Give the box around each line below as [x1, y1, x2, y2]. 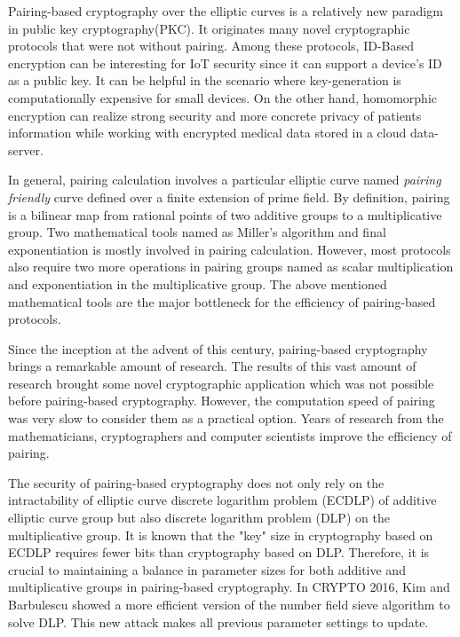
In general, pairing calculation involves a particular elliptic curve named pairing [8, 170, 441, 189]
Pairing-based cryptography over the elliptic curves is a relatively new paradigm [8, 2, 443, 20]
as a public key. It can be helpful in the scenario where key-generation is [8, 71, 401, 90]
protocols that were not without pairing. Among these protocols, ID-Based [8, 36, 415, 55]
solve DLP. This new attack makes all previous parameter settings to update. [8, 612, 429, 631]
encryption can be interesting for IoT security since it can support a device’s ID [8, 53, 442, 72]
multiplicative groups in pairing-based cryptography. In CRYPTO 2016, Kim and [8, 578, 450, 596]
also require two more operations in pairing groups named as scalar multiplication [8, 257, 454, 276]
